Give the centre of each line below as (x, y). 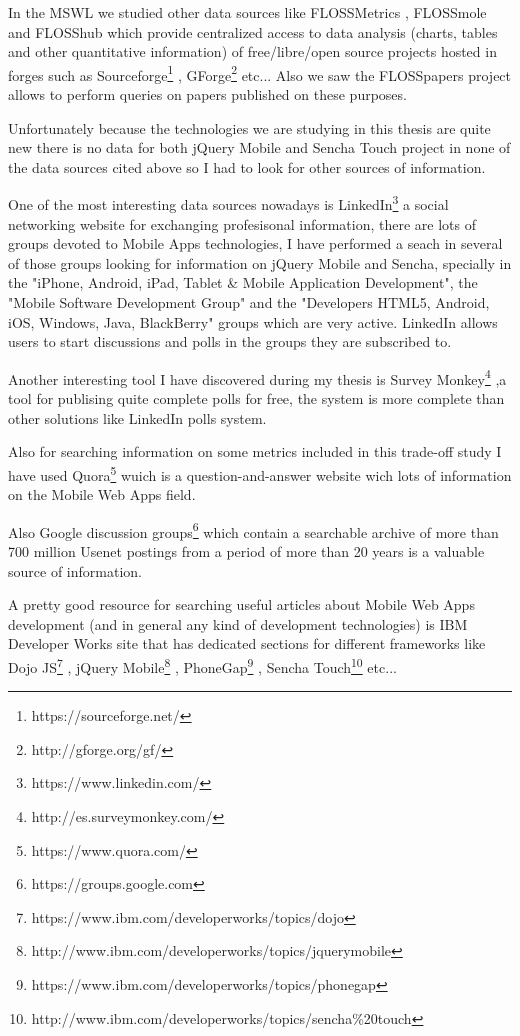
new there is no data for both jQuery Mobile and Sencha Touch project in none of (259, 147)
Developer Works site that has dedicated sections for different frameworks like (247, 643)
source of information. (75, 570)
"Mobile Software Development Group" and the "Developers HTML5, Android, (249, 302)
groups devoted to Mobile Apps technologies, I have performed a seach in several (255, 243)
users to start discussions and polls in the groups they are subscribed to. (230, 341)
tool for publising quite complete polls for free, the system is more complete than (256, 398)
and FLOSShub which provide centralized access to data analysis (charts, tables (253, 31)
